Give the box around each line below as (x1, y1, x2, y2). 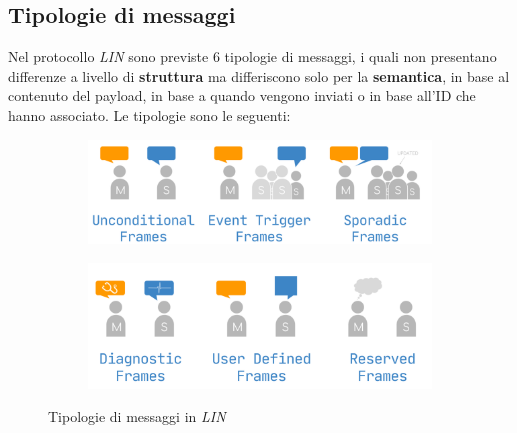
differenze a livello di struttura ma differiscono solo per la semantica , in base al (8, 65, 510, 86)
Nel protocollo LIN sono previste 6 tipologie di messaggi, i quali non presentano (8, 46, 497, 67)
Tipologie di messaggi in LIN (48, 406, 226, 427)
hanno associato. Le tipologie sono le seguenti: (8, 104, 291, 125)
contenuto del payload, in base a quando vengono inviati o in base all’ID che (8, 85, 476, 106)
